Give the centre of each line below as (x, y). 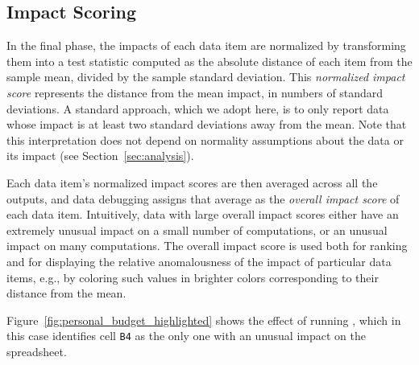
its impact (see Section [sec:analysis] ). (100, 156)
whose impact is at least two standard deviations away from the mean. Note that (207, 124)
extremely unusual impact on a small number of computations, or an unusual (197, 230)
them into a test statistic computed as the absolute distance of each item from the (209, 61)
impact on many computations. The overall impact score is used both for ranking (207, 246)
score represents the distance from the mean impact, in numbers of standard (195, 92)
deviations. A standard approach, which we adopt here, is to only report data (198, 108)
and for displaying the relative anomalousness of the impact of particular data (199, 261)
